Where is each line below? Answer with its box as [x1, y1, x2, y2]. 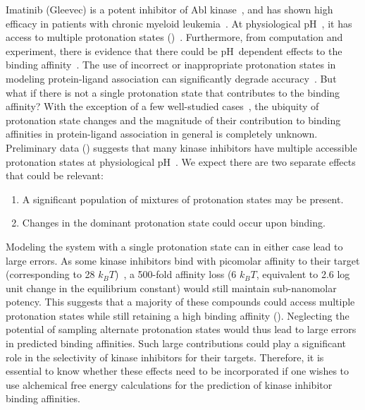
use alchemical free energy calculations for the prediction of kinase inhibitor [6, 377, 333, 392]
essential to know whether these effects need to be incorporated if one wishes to [6, 363, 349, 378]
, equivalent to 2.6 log [256, 267, 350, 282]
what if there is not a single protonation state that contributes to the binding [6, 85, 340, 100]
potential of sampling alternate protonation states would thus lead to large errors [6, 322, 357, 337]
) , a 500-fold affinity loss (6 [114, 267, 237, 282]
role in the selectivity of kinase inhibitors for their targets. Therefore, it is [6, 349, 324, 364]
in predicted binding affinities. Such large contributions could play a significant [6, 336, 347, 351]
